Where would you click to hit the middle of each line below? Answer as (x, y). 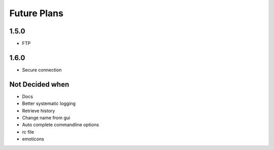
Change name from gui (46, 118)
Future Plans (36, 13)
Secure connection (42, 70)
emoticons (33, 139)
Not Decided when (39, 84)
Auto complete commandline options (60, 125)
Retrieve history (39, 110)
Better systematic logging (49, 103)
